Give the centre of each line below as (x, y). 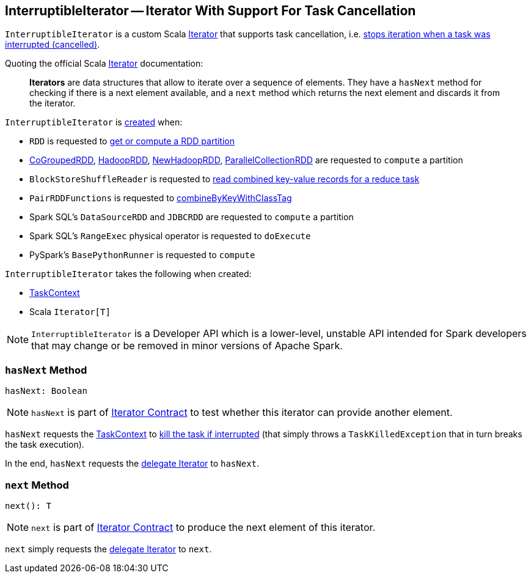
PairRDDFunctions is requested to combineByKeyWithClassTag (161, 198)
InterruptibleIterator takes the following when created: (128, 274)
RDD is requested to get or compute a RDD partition (132, 141)
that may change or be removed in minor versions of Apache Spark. (187, 346)
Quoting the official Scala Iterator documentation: (104, 64)
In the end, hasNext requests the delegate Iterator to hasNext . (132, 464)
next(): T (28, 506)
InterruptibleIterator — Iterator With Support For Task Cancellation (211, 11)
